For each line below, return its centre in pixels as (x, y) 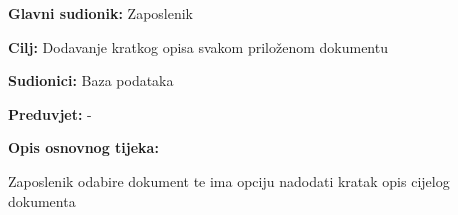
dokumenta (42, 200)
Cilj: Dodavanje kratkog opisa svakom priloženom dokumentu (198, 46)
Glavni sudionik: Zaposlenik (101, 13)
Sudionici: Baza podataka (91, 80)
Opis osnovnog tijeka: (83, 147)
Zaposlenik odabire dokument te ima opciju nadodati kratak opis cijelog (229, 180)
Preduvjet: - (50, 113)
